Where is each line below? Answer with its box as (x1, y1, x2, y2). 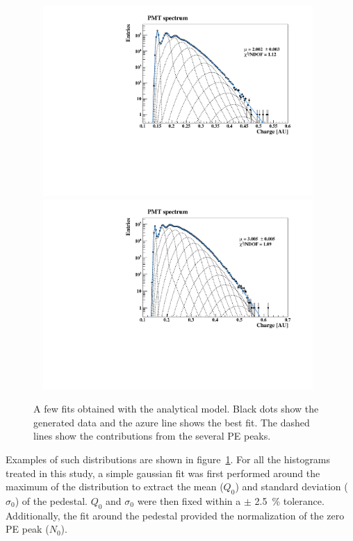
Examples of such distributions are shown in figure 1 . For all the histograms (6, 452, 331, 466)
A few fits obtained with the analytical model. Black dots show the (33, 401, 319, 416)
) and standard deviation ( (235, 479, 348, 494)
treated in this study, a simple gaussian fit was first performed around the (6, 465, 320, 480)
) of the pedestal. (15, 493, 88, 508)
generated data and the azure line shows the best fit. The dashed (33, 415, 310, 429)
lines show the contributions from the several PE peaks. (33, 428, 271, 443)
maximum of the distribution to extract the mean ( (6, 479, 224, 494)
